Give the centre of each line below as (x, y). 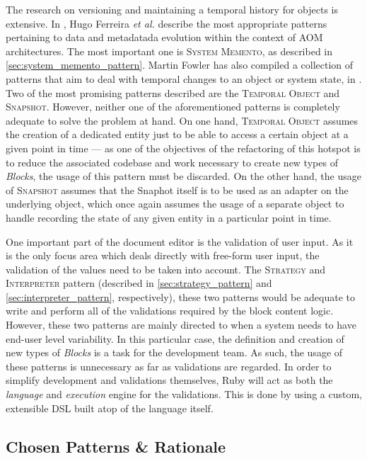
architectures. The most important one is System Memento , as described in (169, 51)
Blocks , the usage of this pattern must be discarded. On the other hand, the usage (183, 176)
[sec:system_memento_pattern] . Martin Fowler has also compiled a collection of (180, 65)
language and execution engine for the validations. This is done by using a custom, (184, 394)
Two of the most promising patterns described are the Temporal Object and (173, 92)
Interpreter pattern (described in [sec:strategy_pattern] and (139, 283)
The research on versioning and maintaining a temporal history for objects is (172, 9)
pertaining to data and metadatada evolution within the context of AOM (164, 37)
